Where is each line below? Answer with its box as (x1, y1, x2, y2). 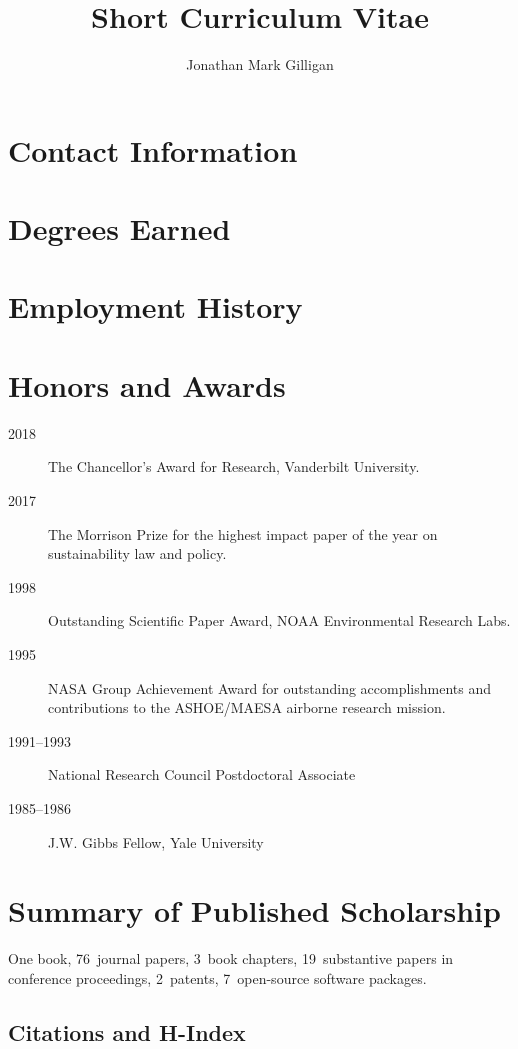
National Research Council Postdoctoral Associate (48, 764, 356, 785)
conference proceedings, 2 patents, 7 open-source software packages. (8, 967, 427, 988)
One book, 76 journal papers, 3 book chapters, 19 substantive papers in (8, 948, 454, 969)
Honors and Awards (8, 364, 286, 405)
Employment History (8, 286, 303, 327)
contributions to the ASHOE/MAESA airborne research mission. (48, 697, 446, 718)
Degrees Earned (8, 208, 231, 249)
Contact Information (8, 129, 298, 170)
